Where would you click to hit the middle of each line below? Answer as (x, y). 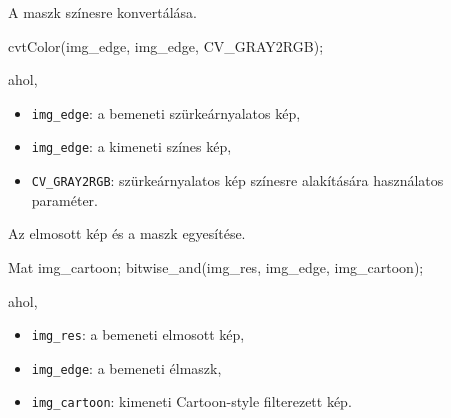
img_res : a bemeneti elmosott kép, (138, 334)
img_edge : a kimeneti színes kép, (131, 146)
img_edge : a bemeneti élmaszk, (126, 367)
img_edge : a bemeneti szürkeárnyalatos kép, (166, 112)
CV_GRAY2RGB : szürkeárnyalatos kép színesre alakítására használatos (237, 180)
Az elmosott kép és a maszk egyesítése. (127, 233)
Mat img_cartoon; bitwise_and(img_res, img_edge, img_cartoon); (216, 266)
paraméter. (64, 199)
